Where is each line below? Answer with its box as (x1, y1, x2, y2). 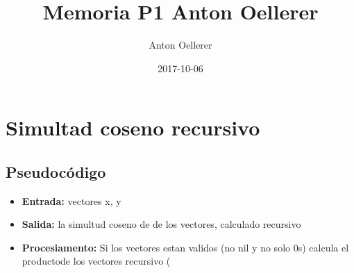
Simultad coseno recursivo (6, 113, 260, 142)
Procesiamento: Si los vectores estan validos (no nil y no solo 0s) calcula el (22, 240, 349, 254)
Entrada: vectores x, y (22, 193, 121, 208)
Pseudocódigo (6, 160, 106, 182)
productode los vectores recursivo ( (22, 254, 171, 268)
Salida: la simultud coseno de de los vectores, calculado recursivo (22, 217, 301, 231)
